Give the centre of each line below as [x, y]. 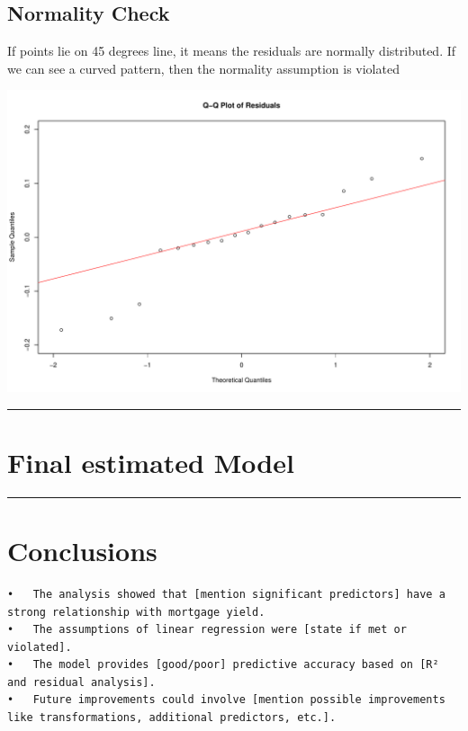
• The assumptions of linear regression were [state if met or [207, 630]
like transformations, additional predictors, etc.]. [172, 718]
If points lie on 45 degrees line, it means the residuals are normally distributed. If [232, 51]
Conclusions [82, 550]
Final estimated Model [151, 462]
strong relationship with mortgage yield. [136, 612]
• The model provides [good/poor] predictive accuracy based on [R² [223, 665]
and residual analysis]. [81, 682]
